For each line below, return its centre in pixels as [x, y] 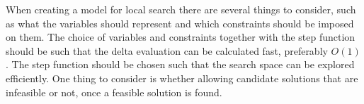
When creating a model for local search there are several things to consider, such [181, 9]
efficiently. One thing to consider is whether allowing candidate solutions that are [182, 78]
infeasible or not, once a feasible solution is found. [114, 92]
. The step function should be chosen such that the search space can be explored [180, 64]
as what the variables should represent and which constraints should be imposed [180, 23]
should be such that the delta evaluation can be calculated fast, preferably [167, 50]
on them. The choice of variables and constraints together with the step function [181, 37]
